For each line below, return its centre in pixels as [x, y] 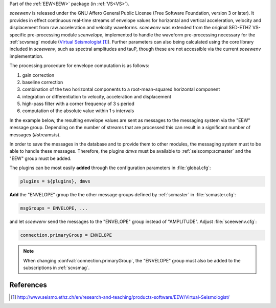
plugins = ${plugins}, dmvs [55, 181]
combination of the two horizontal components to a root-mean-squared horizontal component [121, 89]
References [28, 285]
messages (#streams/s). [35, 135]
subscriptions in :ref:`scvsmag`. [56, 268]
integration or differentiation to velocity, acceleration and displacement [97, 96]
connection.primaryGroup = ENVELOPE [66, 235]
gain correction [38, 75]
